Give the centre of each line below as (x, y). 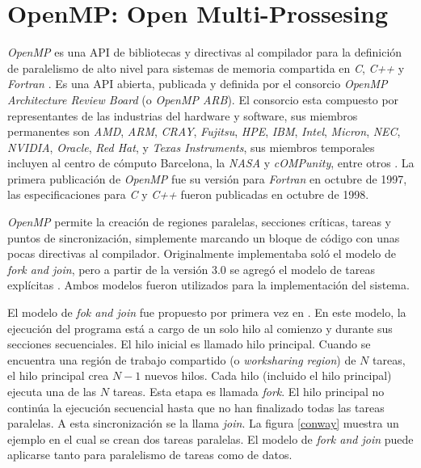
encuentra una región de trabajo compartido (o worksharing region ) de (182, 359)
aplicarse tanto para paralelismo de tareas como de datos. (150, 455)
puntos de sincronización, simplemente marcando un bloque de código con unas (204, 237)
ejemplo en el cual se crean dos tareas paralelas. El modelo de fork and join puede (210, 438)
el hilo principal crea (58, 375)
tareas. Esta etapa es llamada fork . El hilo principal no (248, 391)
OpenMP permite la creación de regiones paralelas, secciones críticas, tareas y (199, 222)
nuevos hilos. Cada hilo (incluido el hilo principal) (268, 375)
